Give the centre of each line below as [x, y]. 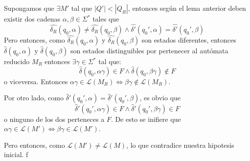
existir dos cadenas [32, 19]
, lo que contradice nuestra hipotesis [180, 145]
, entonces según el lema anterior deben [187, 8]
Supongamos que [29, 8]
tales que [106, 19]
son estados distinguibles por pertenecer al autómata [149, 51]
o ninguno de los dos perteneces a [54, 119]
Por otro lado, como [34, 98]
